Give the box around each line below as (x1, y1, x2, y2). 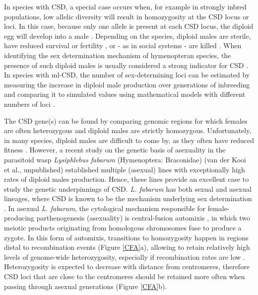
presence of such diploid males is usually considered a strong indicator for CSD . (4, 60, 249, 70)
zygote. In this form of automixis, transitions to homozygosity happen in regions (4, 232, 249, 242)
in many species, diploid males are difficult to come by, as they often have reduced (4, 135, 254, 145)
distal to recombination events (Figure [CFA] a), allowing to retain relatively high (4, 242, 250, 252)
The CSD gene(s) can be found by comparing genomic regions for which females (4, 115, 248, 126)
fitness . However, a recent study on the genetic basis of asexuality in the (4, 145, 226, 155)
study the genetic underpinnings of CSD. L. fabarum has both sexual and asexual (4, 183, 252, 194)
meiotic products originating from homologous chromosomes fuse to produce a (4, 222, 242, 233)
